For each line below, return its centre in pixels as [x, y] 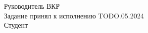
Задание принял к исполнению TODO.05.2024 [74, 15]
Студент [16, 25]
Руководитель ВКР [32, 6]
